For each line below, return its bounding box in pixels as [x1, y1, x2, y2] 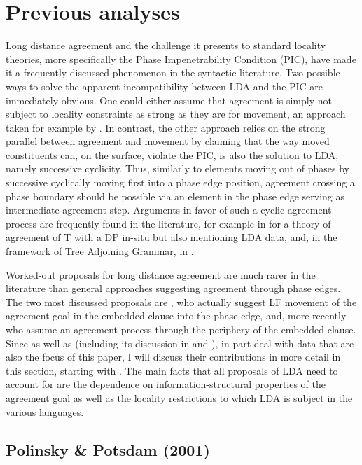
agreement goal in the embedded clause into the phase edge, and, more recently [6, 308, 347, 323]
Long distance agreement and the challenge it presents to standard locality [6, 38, 326, 53]
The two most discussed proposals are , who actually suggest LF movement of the [6, 294, 357, 309]
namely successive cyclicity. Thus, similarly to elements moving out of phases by [6, 161, 349, 176]
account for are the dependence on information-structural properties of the [6, 377, 326, 391]
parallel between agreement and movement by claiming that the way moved [6, 134, 330, 148]
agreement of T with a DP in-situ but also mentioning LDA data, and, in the [6, 230, 337, 244]
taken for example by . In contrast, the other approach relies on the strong [6, 120, 326, 134]
